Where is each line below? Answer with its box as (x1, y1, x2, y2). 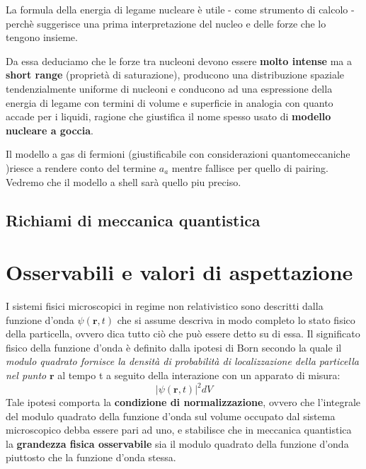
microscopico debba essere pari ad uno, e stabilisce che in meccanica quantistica (6, 422, 352, 437)
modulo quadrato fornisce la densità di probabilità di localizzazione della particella (6, 354, 359, 369)
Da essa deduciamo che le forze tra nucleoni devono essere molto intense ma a (6, 53, 352, 68)
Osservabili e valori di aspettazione (6, 257, 353, 286)
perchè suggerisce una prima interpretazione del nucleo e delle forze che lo (6, 16, 326, 30)
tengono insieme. (6, 30, 78, 45)
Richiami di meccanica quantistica (6, 209, 261, 231)
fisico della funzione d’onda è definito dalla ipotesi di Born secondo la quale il (6, 340, 342, 354)
